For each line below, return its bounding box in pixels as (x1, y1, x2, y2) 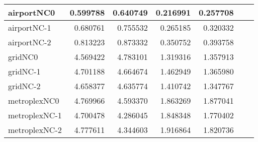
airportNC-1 (8, 22, 51, 33)
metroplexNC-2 (8, 124, 62, 135)
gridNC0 (8, 51, 38, 62)
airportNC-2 (8, 36, 51, 48)
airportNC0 (8, 7, 55, 18)
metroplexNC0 (8, 95, 59, 106)
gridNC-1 (8, 65, 41, 77)
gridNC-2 (8, 80, 41, 92)
